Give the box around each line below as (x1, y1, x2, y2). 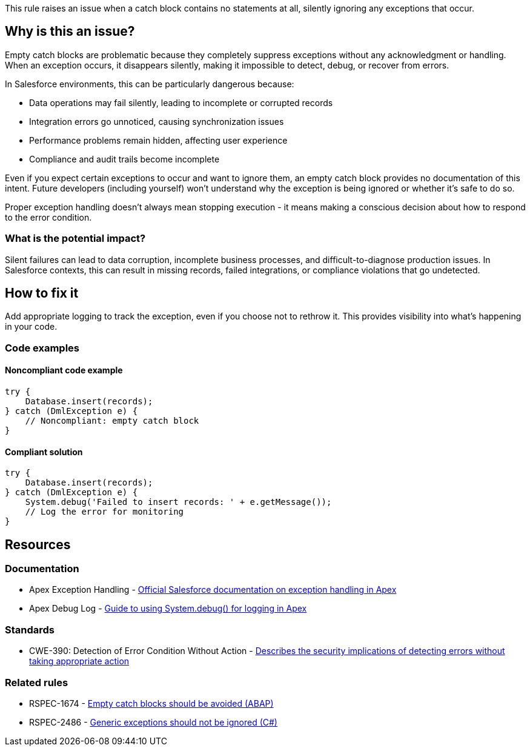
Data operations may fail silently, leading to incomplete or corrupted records (29, 97, 333, 108)
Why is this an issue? (5, 24, 135, 39)
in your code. (5, 321, 58, 332)
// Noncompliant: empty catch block (25, 416, 199, 426)
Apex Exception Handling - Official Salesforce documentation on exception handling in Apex (29, 584, 397, 595)
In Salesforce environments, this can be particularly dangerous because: (5, 78, 294, 89)
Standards (5, 623, 55, 636)
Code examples (5, 341, 80, 354)
